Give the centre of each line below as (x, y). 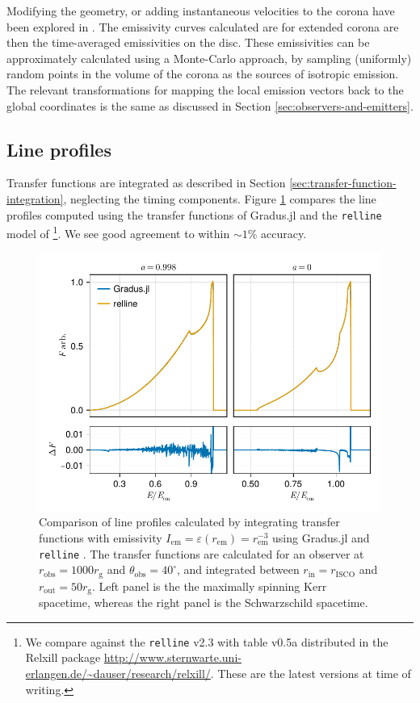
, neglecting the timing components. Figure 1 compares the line (220, 198)
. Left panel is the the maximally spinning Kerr (209, 586)
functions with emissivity (101, 537)
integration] (35, 198)
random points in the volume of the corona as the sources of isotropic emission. (203, 74)
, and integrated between (238, 569)
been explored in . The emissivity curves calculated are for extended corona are (203, 26)
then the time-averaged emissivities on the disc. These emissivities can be (188, 42)
